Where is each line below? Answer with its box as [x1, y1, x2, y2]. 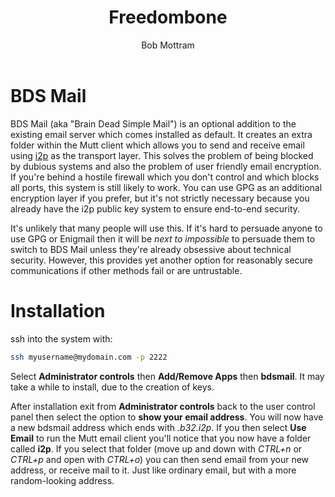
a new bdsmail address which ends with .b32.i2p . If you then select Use [10, 421, 307, 433]
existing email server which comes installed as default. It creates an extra [10, 128, 313, 140]
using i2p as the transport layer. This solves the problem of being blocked [10, 149, 314, 161]
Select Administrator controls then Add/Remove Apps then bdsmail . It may [10, 370, 325, 382]
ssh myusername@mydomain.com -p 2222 [10, 352, 168, 362]
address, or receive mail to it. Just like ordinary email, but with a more [10, 464, 297, 476]
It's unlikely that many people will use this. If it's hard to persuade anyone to [10, 222, 323, 234]
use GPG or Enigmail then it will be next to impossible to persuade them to [10, 232, 316, 245]
